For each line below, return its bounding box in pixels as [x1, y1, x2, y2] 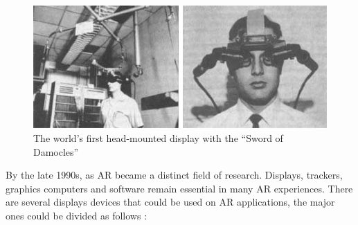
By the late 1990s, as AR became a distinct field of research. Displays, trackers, [6, 168, 343, 182]
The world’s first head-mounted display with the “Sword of [33, 131, 283, 145]
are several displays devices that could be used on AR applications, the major [6, 195, 335, 209]
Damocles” [33, 144, 79, 159]
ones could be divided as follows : [6, 208, 147, 222]
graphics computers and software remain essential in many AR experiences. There [6, 181, 353, 195]
